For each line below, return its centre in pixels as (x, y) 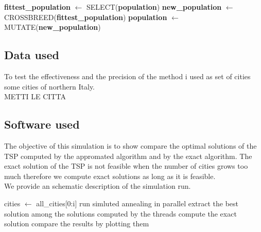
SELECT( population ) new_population (154, 7)
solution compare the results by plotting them (77, 224)
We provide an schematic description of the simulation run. (98, 186)
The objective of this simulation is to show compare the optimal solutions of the (130, 145)
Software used (42, 124)
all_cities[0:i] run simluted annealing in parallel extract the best (137, 203)
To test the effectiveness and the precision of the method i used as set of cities (127, 76)
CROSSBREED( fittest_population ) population (86, 17)
